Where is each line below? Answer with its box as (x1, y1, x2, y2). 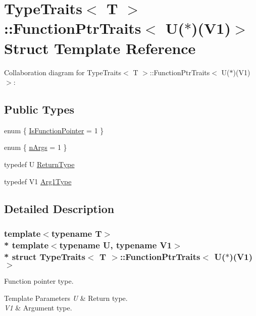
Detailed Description (4, 200, 115, 216)
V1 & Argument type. (4, 302, 72, 313)
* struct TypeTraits (4, 250, 86, 262)
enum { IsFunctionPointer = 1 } (4, 125, 104, 135)
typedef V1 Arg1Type (4, 176, 72, 186)
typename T (51, 227, 102, 239)
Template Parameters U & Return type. (4, 292, 128, 303)
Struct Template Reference (4, 37, 196, 58)
